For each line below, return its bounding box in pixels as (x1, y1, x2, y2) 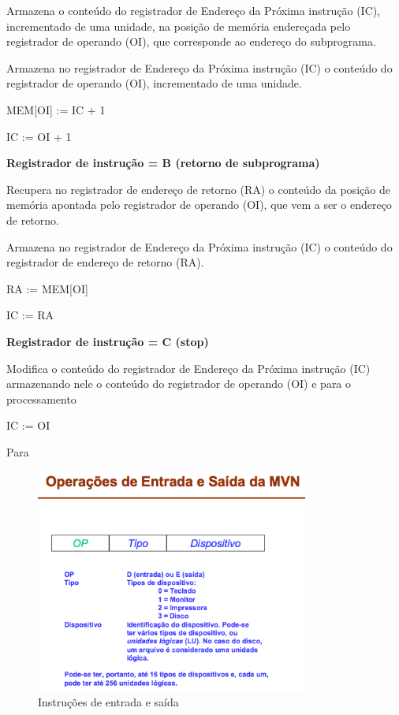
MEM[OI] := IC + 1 (6, 101, 106, 117)
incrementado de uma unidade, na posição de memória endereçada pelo (6, 17, 351, 34)
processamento (6, 390, 76, 407)
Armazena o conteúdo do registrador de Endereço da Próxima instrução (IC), (6, 2, 381, 18)
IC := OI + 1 (6, 128, 72, 144)
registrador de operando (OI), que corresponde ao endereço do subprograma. (6, 33, 376, 50)
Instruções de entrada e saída (38, 694, 179, 710)
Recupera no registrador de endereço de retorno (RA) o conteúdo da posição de (6, 181, 390, 197)
